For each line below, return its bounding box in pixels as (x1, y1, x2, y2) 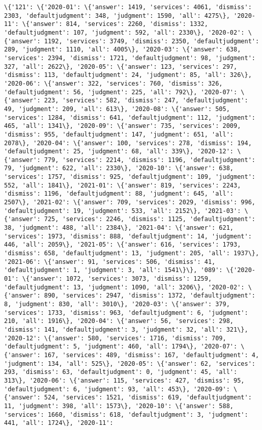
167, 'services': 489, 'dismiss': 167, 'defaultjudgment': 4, (44, 351, 259, 359)
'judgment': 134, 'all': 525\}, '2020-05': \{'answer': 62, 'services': (4, 360, 255, 367)
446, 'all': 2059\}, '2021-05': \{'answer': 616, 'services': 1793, (4, 241, 241, 249)
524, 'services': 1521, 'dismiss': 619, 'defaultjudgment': (44, 394, 252, 401)
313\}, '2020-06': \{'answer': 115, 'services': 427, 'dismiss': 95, (4, 377, 245, 384)
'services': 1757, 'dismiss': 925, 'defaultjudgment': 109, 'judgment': (4, 173, 255, 181)
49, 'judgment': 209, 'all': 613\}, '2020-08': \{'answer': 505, (4, 105, 230, 113)
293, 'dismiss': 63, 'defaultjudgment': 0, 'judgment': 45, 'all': (4, 368, 238, 376)
